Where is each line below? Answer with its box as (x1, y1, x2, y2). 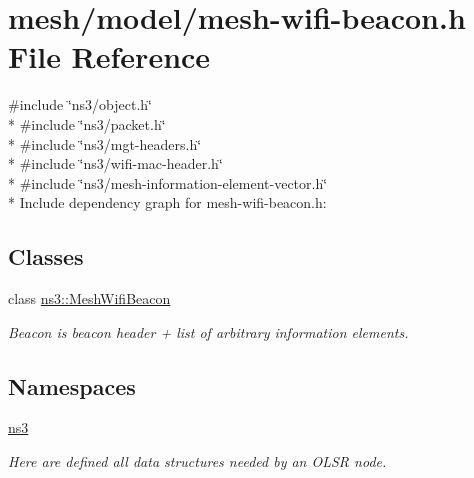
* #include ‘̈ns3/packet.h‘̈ (8, 113, 166, 134)
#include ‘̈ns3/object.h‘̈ (8, 94, 152, 115)
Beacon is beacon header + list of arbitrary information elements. (8, 321, 409, 342)
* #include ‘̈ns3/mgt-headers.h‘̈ (8, 133, 202, 154)
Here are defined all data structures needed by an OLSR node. (8, 451, 387, 472)
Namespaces (8, 370, 136, 401)
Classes (8, 241, 84, 272)
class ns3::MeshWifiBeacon (8, 288, 171, 309)
